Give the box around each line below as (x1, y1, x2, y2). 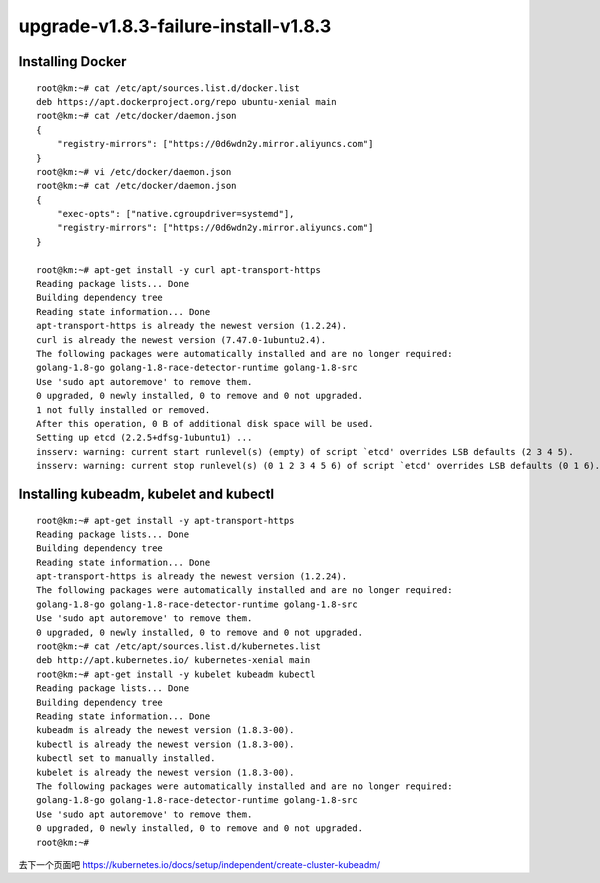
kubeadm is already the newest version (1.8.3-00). (36, 725, 295, 736)
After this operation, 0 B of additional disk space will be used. (36, 418, 374, 429)
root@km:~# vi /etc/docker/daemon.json (36, 166, 232, 177)
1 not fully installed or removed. (36, 404, 211, 415)
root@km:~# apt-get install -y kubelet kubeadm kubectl (36, 668, 316, 680)
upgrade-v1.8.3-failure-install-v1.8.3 (18, 15, 332, 37)
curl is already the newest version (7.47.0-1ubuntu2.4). (36, 334, 327, 345)
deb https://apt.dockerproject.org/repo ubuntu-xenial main (36, 96, 337, 107)
